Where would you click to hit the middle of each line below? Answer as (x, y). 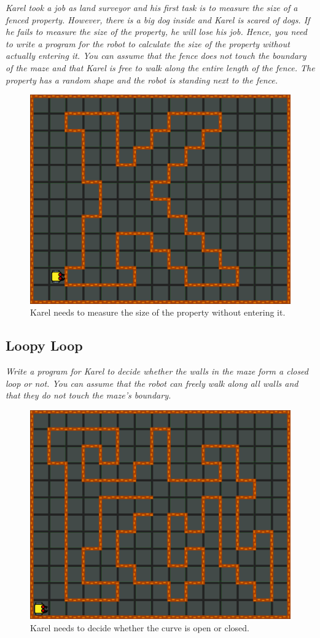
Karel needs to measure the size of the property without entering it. (158, 312)
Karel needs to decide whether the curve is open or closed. (140, 628)
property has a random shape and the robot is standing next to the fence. (142, 80)
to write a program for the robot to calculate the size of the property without (148, 43)
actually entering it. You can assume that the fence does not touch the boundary (156, 56)
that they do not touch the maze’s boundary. (88, 395)
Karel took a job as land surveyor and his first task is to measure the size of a (152, 7)
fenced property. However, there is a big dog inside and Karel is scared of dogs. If (158, 19)
